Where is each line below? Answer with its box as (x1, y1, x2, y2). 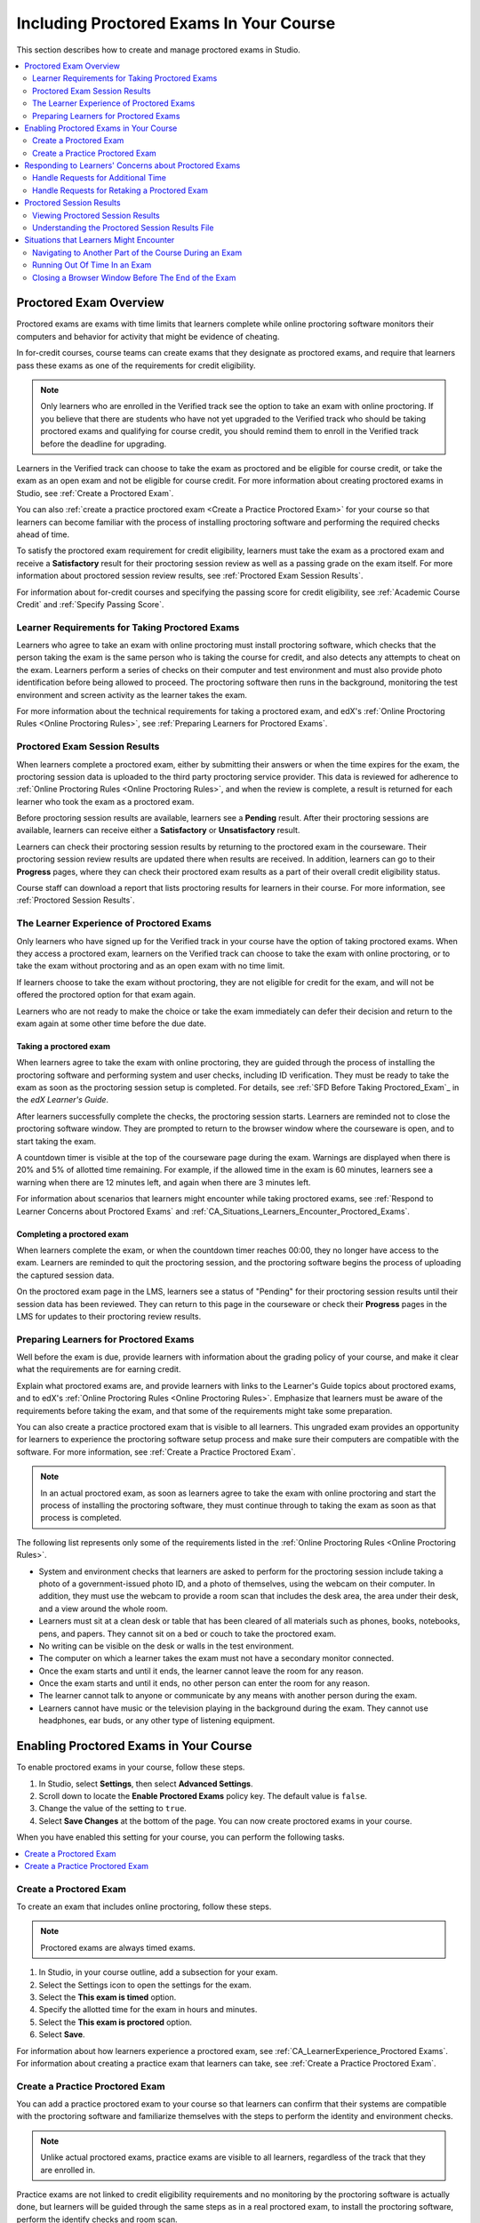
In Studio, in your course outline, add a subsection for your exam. (38, 1967, 278, 1978)
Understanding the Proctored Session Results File (32, 222, 214, 233)
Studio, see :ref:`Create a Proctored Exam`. (16, 487, 174, 498)
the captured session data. (16, 1270, 115, 1280)
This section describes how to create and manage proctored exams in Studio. (16, 44, 301, 55)
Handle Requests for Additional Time (32, 173, 166, 183)
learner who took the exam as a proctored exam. (16, 796, 195, 807)
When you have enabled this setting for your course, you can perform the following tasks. (16, 1832, 346, 1842)
